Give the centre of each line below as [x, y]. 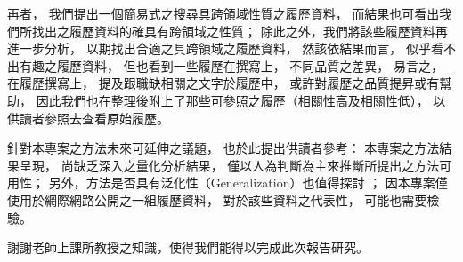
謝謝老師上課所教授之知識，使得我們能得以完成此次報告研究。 [188, 247]
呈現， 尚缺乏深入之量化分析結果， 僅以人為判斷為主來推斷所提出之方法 [229, 165]
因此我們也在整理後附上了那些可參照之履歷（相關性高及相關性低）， [232, 100]
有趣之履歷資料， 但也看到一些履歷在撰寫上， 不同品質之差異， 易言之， [231, 65]
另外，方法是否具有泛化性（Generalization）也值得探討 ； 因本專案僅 [248, 183]
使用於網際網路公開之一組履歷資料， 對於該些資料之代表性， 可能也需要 [217, 199]
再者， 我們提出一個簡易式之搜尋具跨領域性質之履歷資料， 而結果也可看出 [223, 13]
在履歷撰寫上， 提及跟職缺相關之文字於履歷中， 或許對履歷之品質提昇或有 [223, 83]
